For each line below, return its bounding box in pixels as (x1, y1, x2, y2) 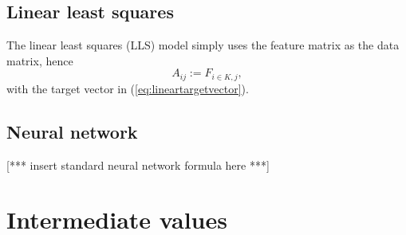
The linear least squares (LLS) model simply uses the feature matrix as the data (6, 37, 400, 53)
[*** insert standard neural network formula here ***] (6, 156, 270, 173)
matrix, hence (6, 52, 73, 69)
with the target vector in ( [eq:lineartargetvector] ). (6, 80, 249, 96)
